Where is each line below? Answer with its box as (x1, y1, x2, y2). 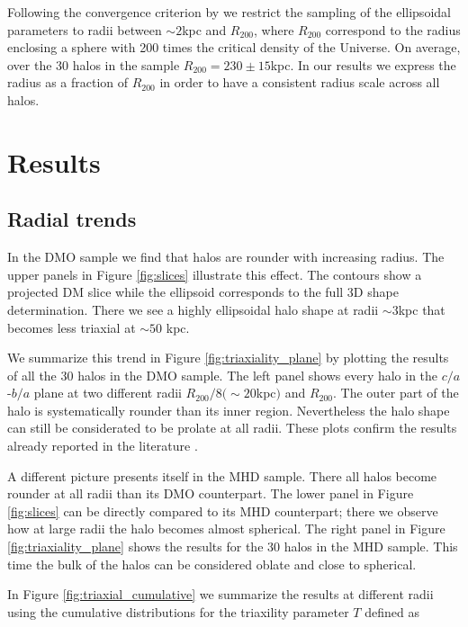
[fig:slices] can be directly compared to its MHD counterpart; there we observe (7, 501, 438, 520)
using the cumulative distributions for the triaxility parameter (7, 602, 349, 621)
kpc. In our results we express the (270, 55, 456, 74)
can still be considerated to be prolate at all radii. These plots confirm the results (7, 418, 457, 437)
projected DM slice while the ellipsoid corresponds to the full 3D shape (7, 282, 399, 301)
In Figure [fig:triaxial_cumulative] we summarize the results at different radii (7, 585, 434, 604)
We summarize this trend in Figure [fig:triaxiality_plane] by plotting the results (7, 348, 449, 367)
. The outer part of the (333, 383, 459, 402)
